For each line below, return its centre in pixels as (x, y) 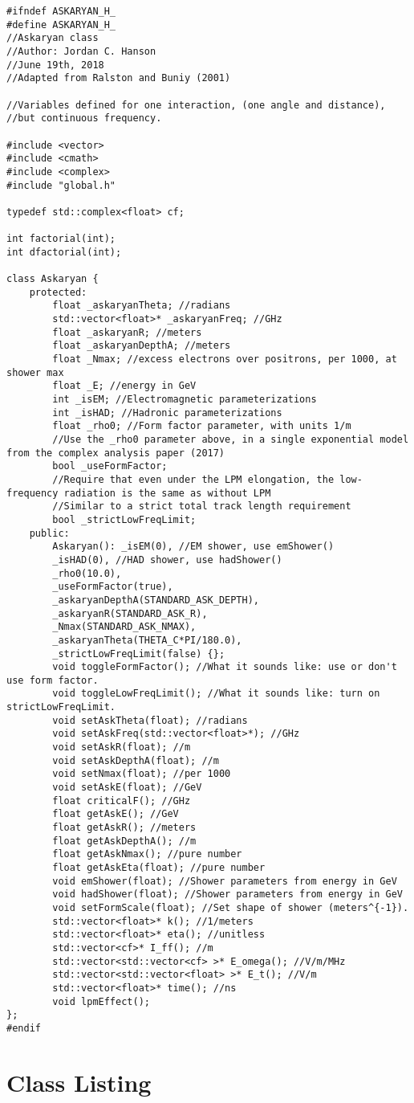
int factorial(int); (61, 239)
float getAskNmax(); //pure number (147, 854)
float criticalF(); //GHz (122, 801)
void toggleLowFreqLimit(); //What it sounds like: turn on (216, 694)
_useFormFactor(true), (113, 587)
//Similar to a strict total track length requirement (202, 507)
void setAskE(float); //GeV (127, 788)
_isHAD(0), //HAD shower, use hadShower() (167, 560)
